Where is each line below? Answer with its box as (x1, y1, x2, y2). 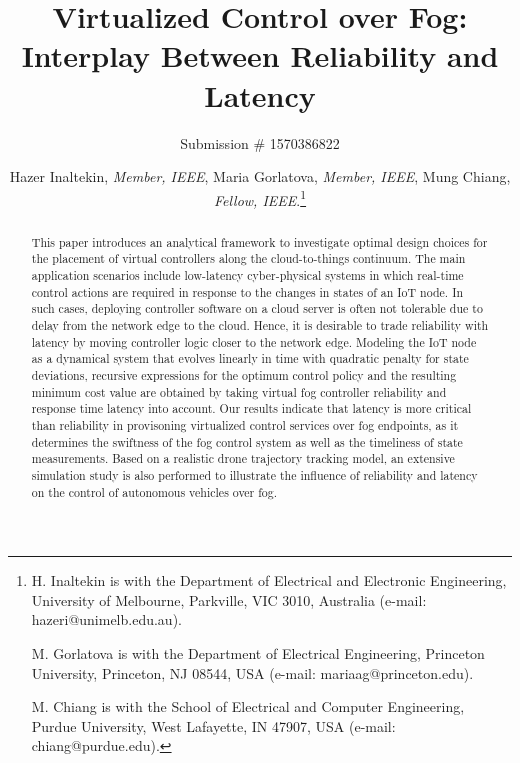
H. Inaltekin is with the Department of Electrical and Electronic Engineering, (31, 570, 507, 591)
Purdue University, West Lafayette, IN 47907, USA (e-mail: (31, 715, 396, 736)
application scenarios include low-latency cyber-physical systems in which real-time (31, 267, 464, 284)
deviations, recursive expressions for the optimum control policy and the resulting (31, 366, 457, 383)
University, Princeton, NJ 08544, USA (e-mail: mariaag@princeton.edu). (31, 662, 474, 683)
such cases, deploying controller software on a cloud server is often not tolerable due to (31, 300, 483, 317)
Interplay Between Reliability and (21, 35, 499, 76)
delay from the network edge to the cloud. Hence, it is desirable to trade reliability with (31, 317, 489, 334)
